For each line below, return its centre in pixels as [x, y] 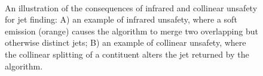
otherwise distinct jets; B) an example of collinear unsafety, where [126, 42]
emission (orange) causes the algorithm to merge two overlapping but [131, 31]
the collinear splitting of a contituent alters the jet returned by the [127, 54]
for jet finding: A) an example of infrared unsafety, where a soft [121, 19]
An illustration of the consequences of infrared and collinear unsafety [131, 7]
